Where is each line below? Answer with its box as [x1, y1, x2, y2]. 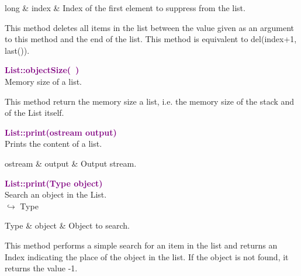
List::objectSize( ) [5, 64, 79, 76]
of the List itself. [5, 106, 64, 119]
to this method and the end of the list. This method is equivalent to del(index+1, [5, 33, 297, 45]
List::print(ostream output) [5, 126, 117, 138]
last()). [5, 44, 30, 56]
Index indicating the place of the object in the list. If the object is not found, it [5, 250, 289, 263]
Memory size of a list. [5, 75, 82, 87]
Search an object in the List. [5, 188, 107, 201]
